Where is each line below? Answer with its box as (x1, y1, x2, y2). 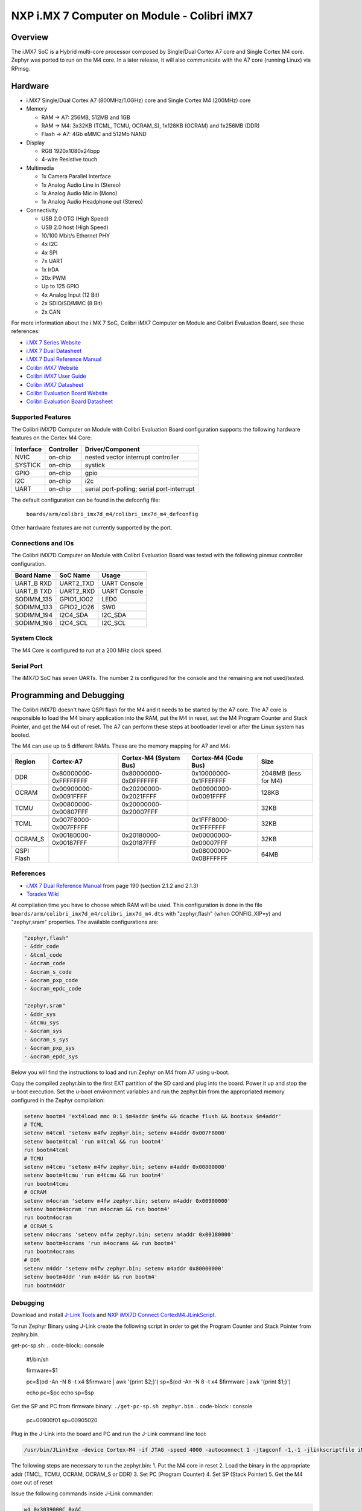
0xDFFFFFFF (121, 777, 159, 785)
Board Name (14, 571, 51, 580)
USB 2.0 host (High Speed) (41, 224, 109, 231)
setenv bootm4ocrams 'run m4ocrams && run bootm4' (24, 1240, 177, 1246)
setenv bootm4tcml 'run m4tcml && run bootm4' (24, 1138, 164, 1145)
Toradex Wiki (26, 890, 59, 898)
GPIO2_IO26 (59, 603, 95, 612)
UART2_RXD (59, 587, 95, 595)
